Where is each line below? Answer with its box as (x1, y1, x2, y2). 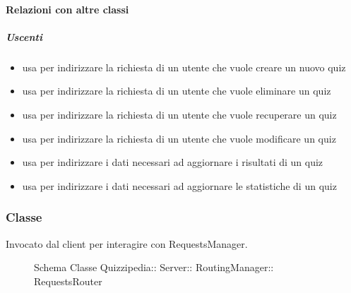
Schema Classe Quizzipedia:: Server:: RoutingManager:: (34, 260, 274, 275)
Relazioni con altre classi (6, 1, 129, 16)
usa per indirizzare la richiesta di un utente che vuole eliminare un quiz (22, 83, 331, 98)
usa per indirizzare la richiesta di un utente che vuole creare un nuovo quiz (22, 59, 346, 74)
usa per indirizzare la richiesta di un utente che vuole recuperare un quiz (22, 107, 337, 121)
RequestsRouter (34, 273, 102, 288)
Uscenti (6, 29, 42, 44)
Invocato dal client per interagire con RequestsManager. (6, 236, 248, 251)
